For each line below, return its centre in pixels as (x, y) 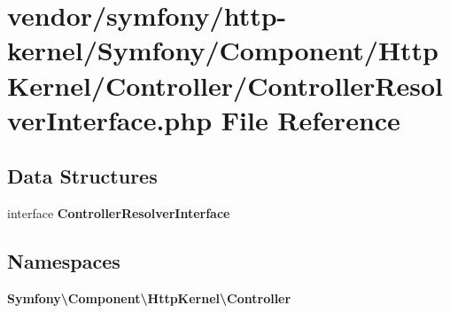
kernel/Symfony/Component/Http (223, 50)
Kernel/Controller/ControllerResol (225, 85)
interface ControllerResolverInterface (119, 213)
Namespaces (64, 261)
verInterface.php (110, 119)
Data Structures (82, 176)
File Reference (310, 119)
